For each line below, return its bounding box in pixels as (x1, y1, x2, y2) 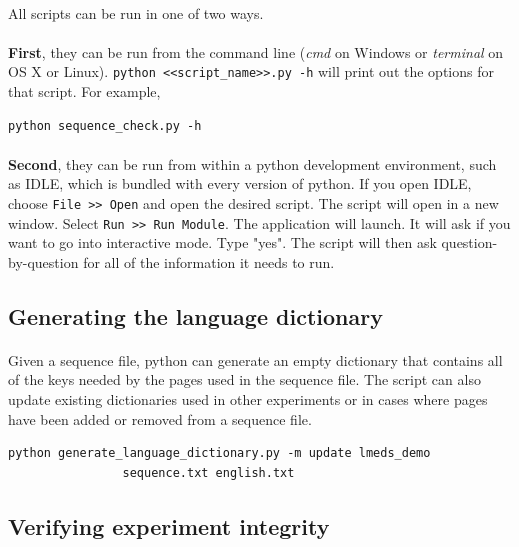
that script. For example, (8, 81, 161, 102)
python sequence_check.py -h (8, 118, 202, 133)
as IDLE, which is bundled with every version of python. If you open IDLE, (8, 173, 472, 194)
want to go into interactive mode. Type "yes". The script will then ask (8, 232, 437, 253)
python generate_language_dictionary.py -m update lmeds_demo (8, 446, 431, 461)
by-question (8, 251, 79, 272)
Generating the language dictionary (8, 300, 383, 331)
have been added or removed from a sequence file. (8, 408, 312, 429)
